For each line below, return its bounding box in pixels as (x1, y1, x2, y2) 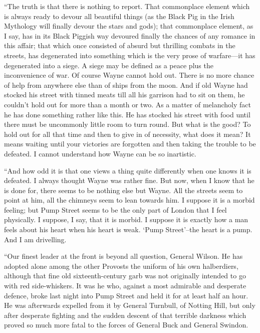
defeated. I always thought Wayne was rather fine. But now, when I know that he (4, 175, 254, 186)
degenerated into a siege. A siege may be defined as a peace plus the (4, 60, 213, 70)
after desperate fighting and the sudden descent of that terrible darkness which (4, 309, 246, 320)
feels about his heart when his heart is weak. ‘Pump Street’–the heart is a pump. (4, 224, 252, 235)
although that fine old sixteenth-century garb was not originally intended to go (4, 270, 246, 281)
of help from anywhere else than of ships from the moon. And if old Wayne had (4, 79, 248, 90)
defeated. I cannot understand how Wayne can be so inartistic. (4, 148, 196, 158)
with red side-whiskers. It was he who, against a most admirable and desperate (4, 280, 246, 291)
